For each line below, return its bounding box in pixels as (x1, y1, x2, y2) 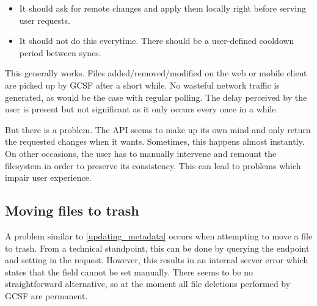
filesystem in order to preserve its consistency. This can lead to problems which (5, 159, 301, 172)
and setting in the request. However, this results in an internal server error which (5, 253, 308, 266)
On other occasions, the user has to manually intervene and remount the (5, 147, 277, 159)
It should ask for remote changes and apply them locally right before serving (19, 2, 306, 14)
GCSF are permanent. (5, 289, 88, 302)
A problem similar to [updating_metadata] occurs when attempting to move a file (5, 229, 313, 242)
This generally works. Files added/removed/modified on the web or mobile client (5, 67, 307, 79)
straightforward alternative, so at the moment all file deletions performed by (5, 277, 291, 290)
